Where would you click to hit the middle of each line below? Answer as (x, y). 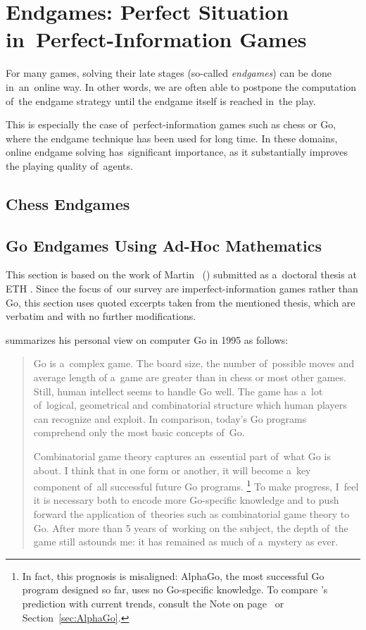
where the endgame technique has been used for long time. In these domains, (172, 138)
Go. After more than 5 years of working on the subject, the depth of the (191, 527)
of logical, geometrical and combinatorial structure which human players (190, 405)
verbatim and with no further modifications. (101, 316)
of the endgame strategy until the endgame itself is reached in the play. (161, 100)
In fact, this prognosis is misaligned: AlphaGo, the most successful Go (173, 575)
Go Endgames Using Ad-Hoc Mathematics (164, 245)
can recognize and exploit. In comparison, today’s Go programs (170, 418)
